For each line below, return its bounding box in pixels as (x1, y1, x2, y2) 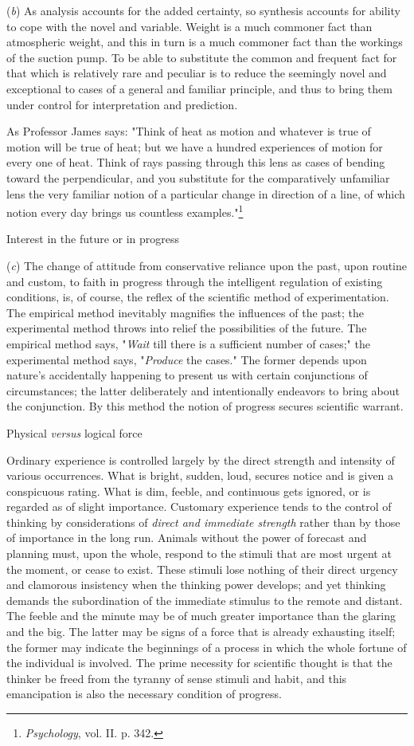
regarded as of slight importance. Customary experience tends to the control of (6, 498, 392, 515)
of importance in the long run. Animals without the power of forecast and (6, 529, 367, 546)
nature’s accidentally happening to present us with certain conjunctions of (6, 367, 368, 383)
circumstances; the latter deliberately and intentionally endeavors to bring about (6, 382, 400, 399)
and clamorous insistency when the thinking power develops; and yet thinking (6, 576, 386, 593)
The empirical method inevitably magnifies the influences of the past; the (6, 304, 365, 320)
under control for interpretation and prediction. (6, 96, 238, 112)
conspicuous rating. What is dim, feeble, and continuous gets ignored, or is (6, 482, 371, 499)
